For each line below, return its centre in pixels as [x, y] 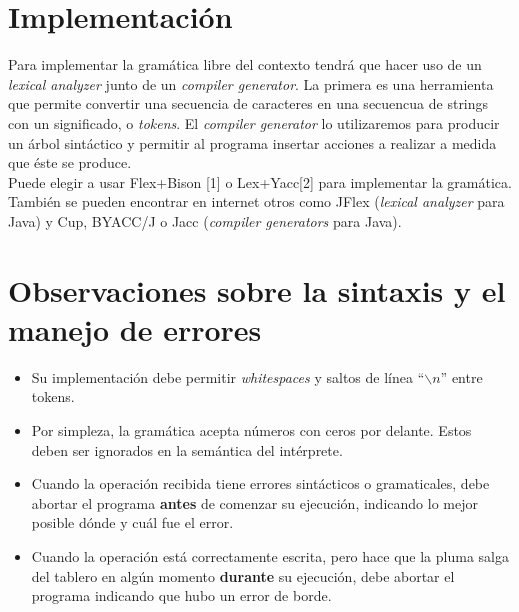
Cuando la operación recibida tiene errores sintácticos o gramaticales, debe [260, 483]
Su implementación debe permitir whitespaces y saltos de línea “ [228, 376]
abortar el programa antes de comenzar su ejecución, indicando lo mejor [254, 502]
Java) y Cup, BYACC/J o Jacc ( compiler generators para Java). [205, 220]
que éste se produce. [70, 162]
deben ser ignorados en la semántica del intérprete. [187, 449]
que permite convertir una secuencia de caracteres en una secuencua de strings [248, 103]
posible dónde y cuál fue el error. [132, 522]
